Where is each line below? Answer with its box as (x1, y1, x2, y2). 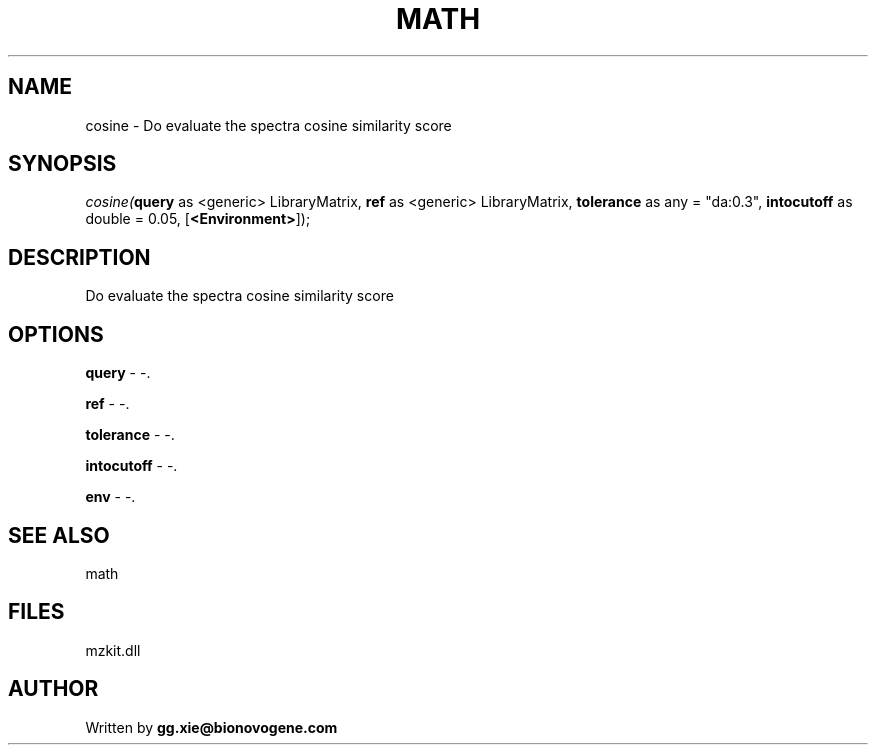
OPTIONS (8, 321, 104, 347)
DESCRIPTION (8, 244, 151, 270)
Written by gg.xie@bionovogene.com (85, 718, 338, 736)
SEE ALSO (8, 522, 110, 548)
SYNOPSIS (8, 151, 117, 177)
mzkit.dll (85, 641, 141, 659)
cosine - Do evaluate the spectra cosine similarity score (85, 116, 452, 134)
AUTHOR (8, 676, 99, 702)
